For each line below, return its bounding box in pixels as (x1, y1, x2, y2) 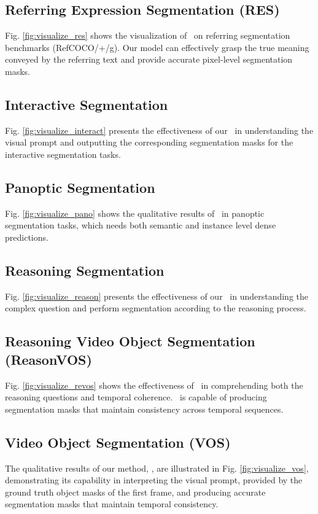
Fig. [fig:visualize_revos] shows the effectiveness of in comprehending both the (5, 378, 303, 391)
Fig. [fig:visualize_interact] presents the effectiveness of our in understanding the (5, 123, 314, 136)
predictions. (5, 230, 48, 243)
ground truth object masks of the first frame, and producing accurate (5, 485, 266, 498)
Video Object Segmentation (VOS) (5, 432, 231, 451)
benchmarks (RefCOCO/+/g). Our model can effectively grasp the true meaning (5, 41, 309, 53)
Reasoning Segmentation (5, 260, 165, 279)
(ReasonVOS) (5, 349, 92, 368)
